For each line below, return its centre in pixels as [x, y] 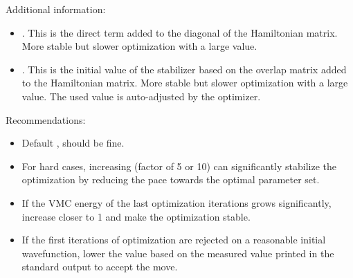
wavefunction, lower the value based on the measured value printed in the [178, 253]
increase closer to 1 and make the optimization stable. [136, 216]
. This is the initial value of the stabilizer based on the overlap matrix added [184, 69]
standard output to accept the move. [100, 267]
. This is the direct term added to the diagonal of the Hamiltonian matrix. [180, 32]
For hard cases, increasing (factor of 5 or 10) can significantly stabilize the [179, 166]
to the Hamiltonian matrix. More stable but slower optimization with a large [185, 83]
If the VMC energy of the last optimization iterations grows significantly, [176, 202]
